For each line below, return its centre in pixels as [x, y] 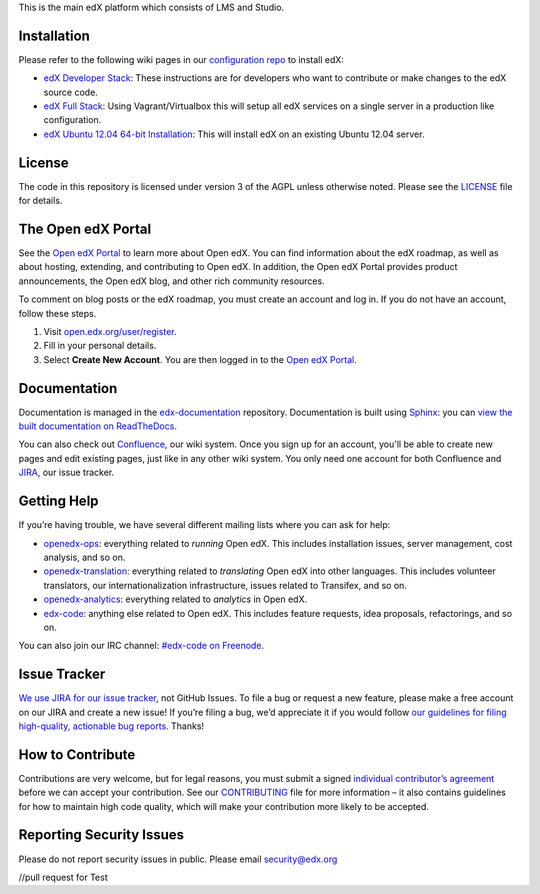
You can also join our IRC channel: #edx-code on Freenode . [141, 646]
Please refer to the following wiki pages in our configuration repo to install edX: [181, 59]
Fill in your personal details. [100, 346]
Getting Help [58, 501]
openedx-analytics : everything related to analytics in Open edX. [175, 599]
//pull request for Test [63, 877]
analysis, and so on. [84, 557]
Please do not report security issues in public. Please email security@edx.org [178, 859]
